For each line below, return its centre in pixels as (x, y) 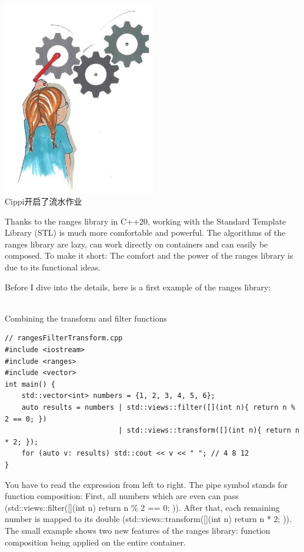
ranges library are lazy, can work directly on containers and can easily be (136, 244)
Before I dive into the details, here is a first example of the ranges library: (138, 287)
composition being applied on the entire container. (96, 542)
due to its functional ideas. (53, 267)
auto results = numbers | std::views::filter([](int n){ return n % (158, 407)
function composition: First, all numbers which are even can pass (122, 496)
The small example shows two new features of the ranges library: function (138, 530)
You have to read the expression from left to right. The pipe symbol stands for (146, 484)
